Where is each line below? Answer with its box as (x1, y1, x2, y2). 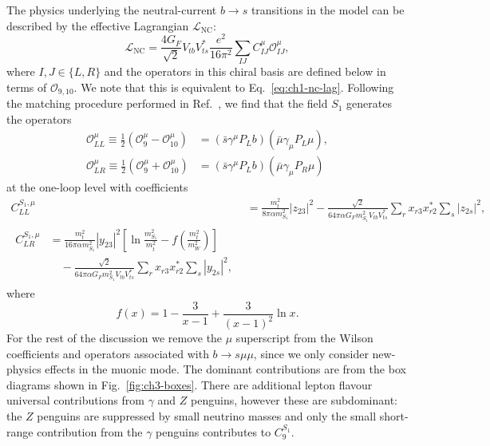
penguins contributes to (156, 423, 271, 440)
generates (346, 95, 392, 112)
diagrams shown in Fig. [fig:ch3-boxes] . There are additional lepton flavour (6, 376, 373, 393)
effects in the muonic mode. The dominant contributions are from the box (45, 361, 406, 377)
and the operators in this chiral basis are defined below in (104, 63, 386, 80)
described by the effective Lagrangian (6, 17, 189, 34)
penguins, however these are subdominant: (191, 392, 397, 409)
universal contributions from (6, 392, 144, 409)
